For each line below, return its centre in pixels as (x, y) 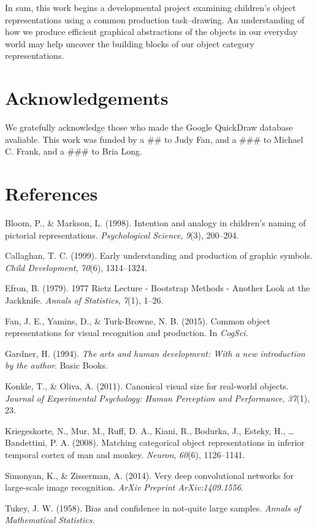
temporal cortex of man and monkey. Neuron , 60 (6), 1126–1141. (125, 454)
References (52, 193)
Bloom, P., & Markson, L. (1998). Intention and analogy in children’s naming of (155, 223)
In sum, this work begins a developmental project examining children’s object (151, 7)
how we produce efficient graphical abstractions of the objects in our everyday (151, 32)
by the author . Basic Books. (56, 365)
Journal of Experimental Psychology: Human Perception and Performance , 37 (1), (158, 398)
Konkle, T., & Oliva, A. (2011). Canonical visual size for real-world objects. (147, 385)
